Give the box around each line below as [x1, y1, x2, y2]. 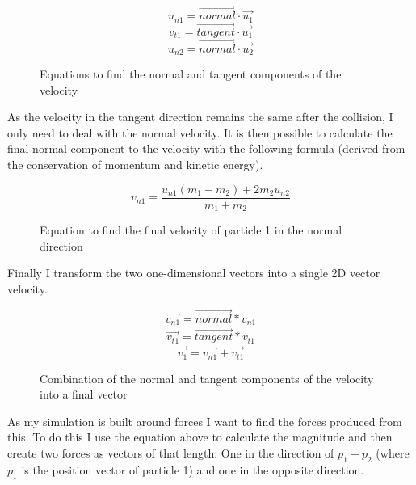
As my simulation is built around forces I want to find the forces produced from [7, 412, 402, 429]
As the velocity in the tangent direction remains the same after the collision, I [7, 108, 393, 125]
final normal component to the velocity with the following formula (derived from [7, 140, 405, 157]
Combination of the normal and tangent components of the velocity [40, 369, 374, 386]
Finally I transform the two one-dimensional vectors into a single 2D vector [7, 264, 380, 281]
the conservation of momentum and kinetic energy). [7, 155, 263, 172]
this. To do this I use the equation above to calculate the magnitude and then [7, 428, 393, 445]
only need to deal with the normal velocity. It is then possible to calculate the [7, 124, 393, 141]
